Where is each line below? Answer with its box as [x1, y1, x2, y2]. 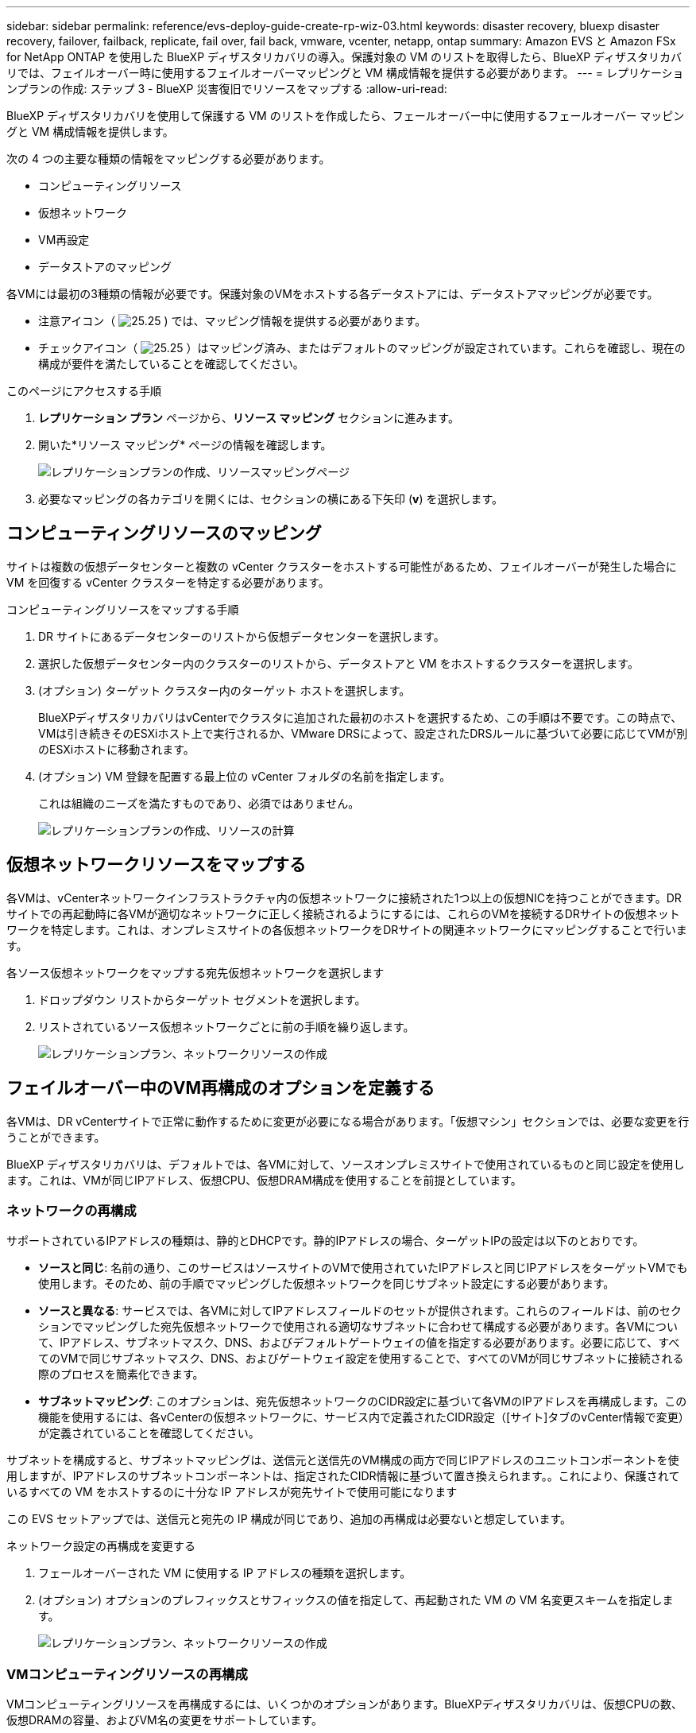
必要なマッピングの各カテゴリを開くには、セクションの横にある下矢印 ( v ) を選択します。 [38, 492, 504, 506]
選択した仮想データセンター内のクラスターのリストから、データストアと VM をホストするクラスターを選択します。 [38, 656, 639, 670]
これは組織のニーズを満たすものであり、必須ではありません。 [38, 796, 360, 810]
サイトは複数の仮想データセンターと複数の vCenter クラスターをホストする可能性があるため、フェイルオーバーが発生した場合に [6, 559, 677, 573]
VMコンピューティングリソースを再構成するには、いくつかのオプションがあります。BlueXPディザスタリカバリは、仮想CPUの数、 [6, 1697, 682, 1712]
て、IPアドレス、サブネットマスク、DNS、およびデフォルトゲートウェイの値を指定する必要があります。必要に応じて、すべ [38, 1336, 680, 1350]
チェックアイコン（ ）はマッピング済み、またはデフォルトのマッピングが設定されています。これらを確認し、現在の [38, 341, 686, 355]
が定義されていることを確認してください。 [38, 1426, 260, 1440]
